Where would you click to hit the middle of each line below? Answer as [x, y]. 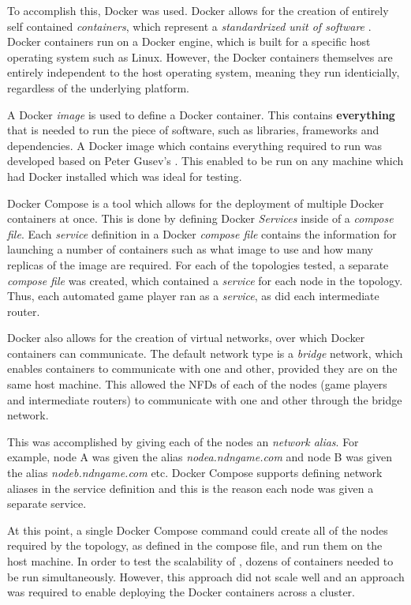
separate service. [47, 504]
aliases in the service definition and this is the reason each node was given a [191, 488]
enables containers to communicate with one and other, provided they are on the [202, 368]
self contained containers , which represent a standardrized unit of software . [189, 26]
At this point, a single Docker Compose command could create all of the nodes [198, 530]
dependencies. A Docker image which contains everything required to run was [195, 145]
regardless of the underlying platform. [98, 87]
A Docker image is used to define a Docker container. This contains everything [201, 114]
